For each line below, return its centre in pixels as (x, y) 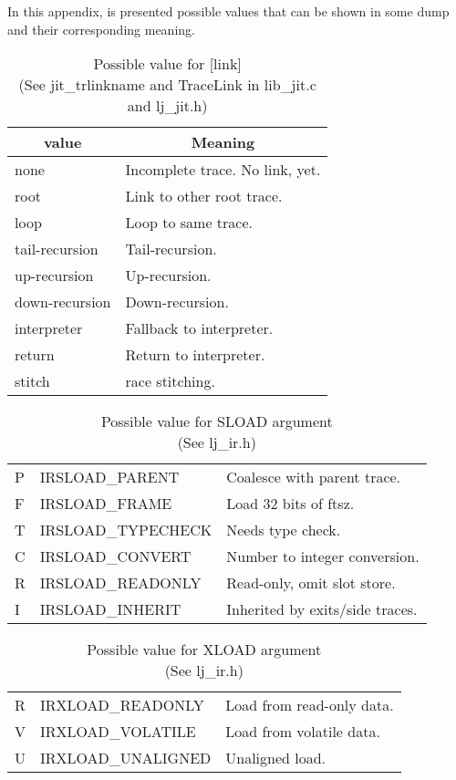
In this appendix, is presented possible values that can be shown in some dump (228, 11)
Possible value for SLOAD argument (217, 421)
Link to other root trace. (204, 196)
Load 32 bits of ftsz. (290, 504)
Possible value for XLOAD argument (204, 650)
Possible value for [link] (167, 64)
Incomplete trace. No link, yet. (223, 170)
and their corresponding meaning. (101, 29)
